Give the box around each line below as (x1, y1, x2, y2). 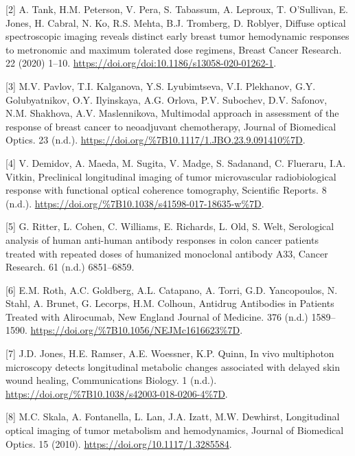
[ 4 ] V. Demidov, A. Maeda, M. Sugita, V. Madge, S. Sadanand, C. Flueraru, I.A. (5, 155, 346, 170)
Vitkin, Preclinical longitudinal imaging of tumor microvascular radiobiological (5, 169, 336, 183)
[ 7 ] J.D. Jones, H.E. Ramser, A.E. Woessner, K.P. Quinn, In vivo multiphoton (5, 346, 334, 361)
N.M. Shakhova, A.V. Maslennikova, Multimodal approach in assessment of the (5, 106, 339, 120)
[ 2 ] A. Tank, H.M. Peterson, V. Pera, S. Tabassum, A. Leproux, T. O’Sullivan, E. (5, 2, 348, 16)
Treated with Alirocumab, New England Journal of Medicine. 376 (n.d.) (5, 309, 308, 323)
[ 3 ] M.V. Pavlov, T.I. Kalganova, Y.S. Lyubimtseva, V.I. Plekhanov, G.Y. (5, 78, 316, 93)
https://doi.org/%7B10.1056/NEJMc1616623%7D (30, 323, 240, 337)
